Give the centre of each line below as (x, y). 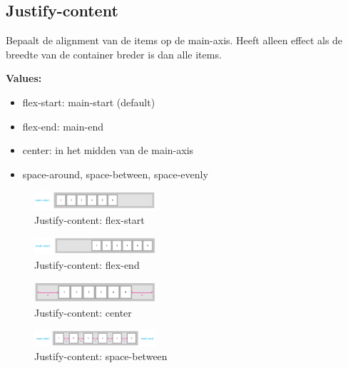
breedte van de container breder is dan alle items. (114, 54)
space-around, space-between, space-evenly (115, 174)
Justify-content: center (83, 312)
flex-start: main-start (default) (89, 102)
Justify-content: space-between (101, 356)
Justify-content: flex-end (87, 264)
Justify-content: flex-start (89, 220)
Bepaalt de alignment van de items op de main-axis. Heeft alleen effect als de (174, 40)
